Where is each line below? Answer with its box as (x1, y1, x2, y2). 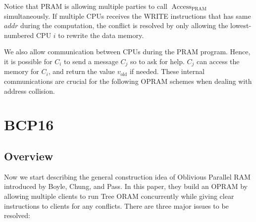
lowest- (230, 20, 252, 31)
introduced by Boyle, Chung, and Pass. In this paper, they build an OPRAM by (4, 181, 248, 191)
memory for (4, 66, 39, 76)
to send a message (64, 56, 118, 66)
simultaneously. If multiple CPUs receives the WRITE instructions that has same (4, 10, 251, 21)
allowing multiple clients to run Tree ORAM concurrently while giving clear (4, 190, 234, 201)
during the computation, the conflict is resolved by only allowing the (20, 20, 228, 31)
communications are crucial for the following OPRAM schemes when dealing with (4, 76, 252, 86)
